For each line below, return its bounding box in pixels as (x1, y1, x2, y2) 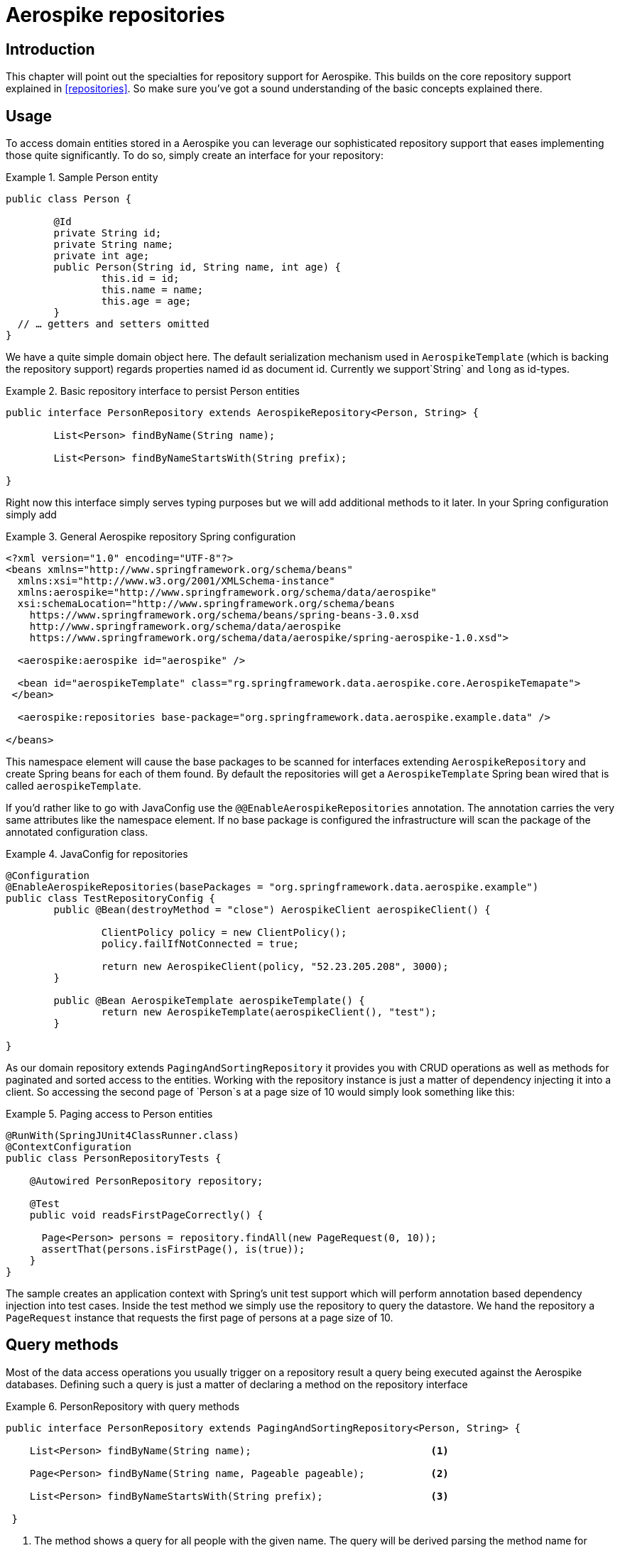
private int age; (53, 250, 150, 262)
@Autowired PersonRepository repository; (29, 1175, 263, 1187)
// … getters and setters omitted (17, 318, 210, 330)
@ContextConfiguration (6, 1141, 132, 1153)
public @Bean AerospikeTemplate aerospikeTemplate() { (53, 995, 365, 1007)
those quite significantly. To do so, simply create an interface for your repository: (6, 149, 384, 162)
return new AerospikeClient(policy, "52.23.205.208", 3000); (101, 961, 449, 973)
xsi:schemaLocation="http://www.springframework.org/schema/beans (17, 598, 395, 610)
